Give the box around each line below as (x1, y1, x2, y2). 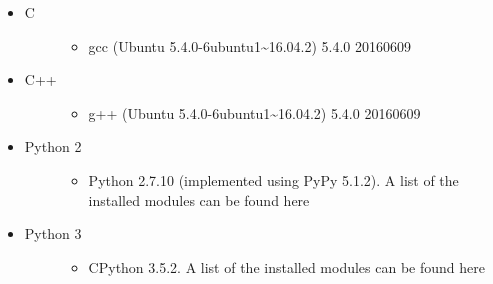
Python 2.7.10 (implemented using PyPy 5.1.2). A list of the (88, 169, 459, 190)
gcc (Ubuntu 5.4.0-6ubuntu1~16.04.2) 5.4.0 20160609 (88, 35, 412, 56)
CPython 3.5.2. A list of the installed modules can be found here (88, 256, 485, 277)
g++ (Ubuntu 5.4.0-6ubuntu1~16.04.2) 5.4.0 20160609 (88, 102, 421, 123)
